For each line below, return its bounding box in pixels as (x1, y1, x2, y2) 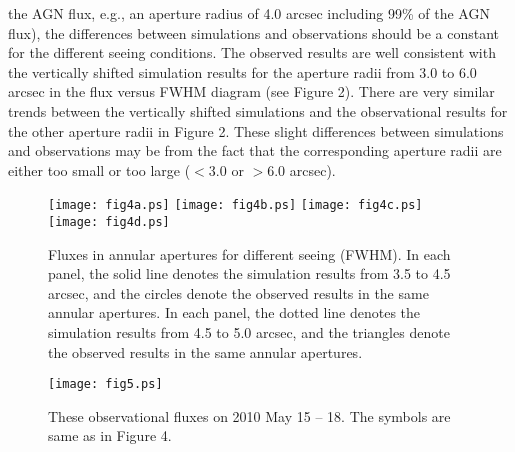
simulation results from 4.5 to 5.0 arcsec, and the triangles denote (48, 322, 450, 343)
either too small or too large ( (8, 159, 191, 180)
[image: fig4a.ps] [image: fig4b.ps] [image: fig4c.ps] (48, 198, 423, 213)
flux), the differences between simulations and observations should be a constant (8, 22, 499, 43)
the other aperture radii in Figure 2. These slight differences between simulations (8, 120, 504, 141)
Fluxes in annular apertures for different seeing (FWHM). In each (48, 243, 451, 264)
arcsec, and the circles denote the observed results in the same (48, 282, 429, 303)
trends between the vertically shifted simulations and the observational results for (8, 100, 508, 121)
